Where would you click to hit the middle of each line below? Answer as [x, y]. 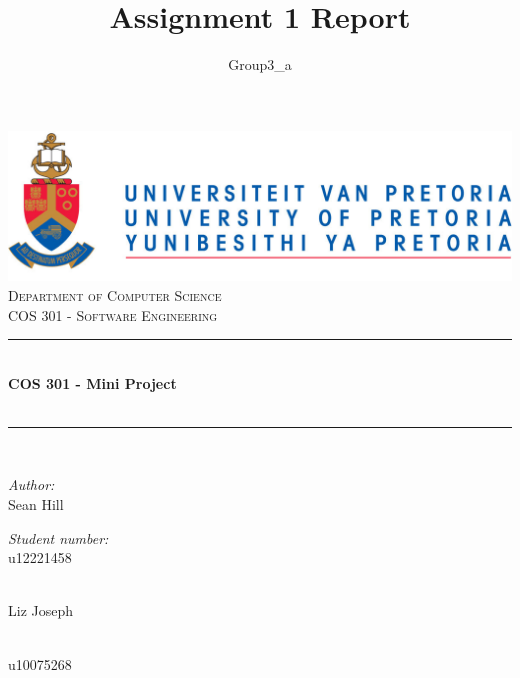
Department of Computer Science [115, 294]
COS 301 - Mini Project [92, 382]
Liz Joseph [41, 610]
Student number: [58, 537]
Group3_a [260, 64]
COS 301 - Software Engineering [113, 314]
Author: [31, 484]
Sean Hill [36, 504]
